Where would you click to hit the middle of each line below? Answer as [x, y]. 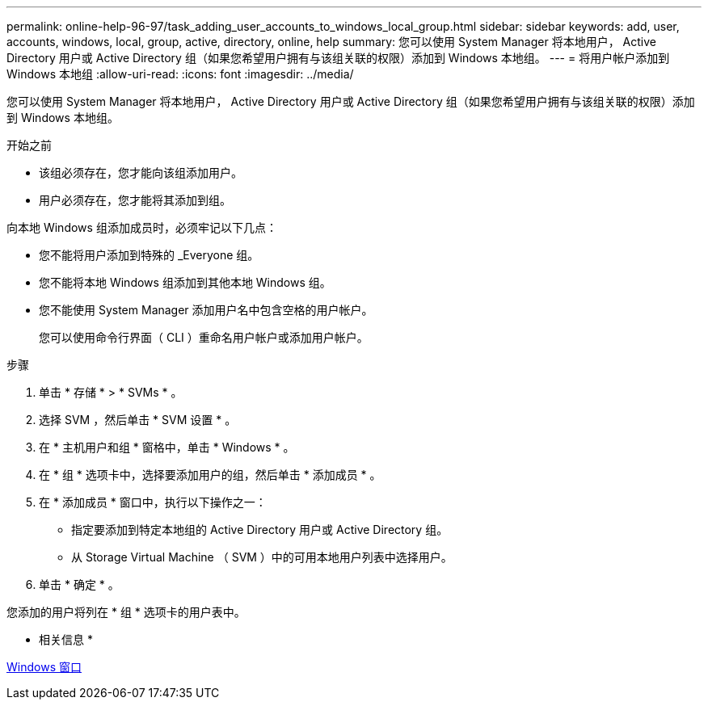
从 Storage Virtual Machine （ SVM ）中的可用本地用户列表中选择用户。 [262, 557]
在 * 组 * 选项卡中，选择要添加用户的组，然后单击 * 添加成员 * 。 [210, 475]
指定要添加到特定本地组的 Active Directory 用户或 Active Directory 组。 [260, 529]
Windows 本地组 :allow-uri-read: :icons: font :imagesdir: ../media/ [180, 74]
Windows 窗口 [44, 667]
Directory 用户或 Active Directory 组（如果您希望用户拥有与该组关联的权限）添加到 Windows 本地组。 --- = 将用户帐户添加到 [338, 58]
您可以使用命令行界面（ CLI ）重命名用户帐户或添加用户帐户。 [204, 337]
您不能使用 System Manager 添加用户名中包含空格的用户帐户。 [206, 310]
